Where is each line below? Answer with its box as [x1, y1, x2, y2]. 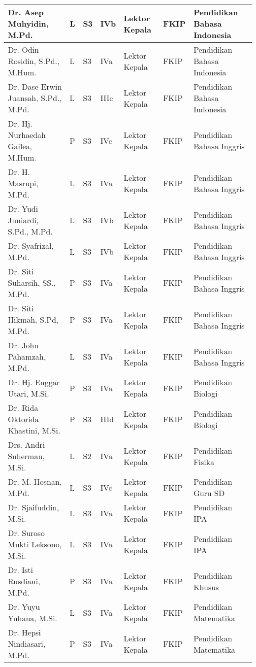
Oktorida [8, 413, 39, 425]
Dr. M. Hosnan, [8, 476, 62, 487]
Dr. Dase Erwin [8, 81, 62, 92]
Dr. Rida [8, 402, 38, 413]
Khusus [193, 581, 219, 593]
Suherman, [8, 450, 45, 462]
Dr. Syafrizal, [8, 240, 54, 251]
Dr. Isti [8, 564, 33, 575]
